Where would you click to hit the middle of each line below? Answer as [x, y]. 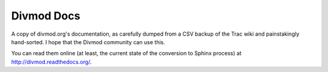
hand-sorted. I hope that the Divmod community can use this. [88, 42]
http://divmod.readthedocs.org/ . [52, 62]
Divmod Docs [46, 16]
